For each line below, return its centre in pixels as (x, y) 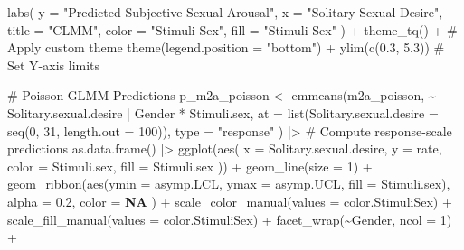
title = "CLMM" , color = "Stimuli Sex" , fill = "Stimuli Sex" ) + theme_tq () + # (232, 29)
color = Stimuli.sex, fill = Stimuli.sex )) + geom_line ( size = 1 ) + (190, 166)
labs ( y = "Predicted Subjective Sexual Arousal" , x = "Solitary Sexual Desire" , (225, 12)
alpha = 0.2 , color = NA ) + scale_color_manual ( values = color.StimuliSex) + (230, 201)
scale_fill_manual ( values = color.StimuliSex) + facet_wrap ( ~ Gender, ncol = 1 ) (230, 219)
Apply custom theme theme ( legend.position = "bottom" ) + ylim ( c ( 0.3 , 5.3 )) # (226, 47)
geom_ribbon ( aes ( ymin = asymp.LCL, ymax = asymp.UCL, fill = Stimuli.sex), (229, 184)
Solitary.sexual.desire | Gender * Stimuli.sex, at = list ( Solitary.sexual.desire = (223, 112)
